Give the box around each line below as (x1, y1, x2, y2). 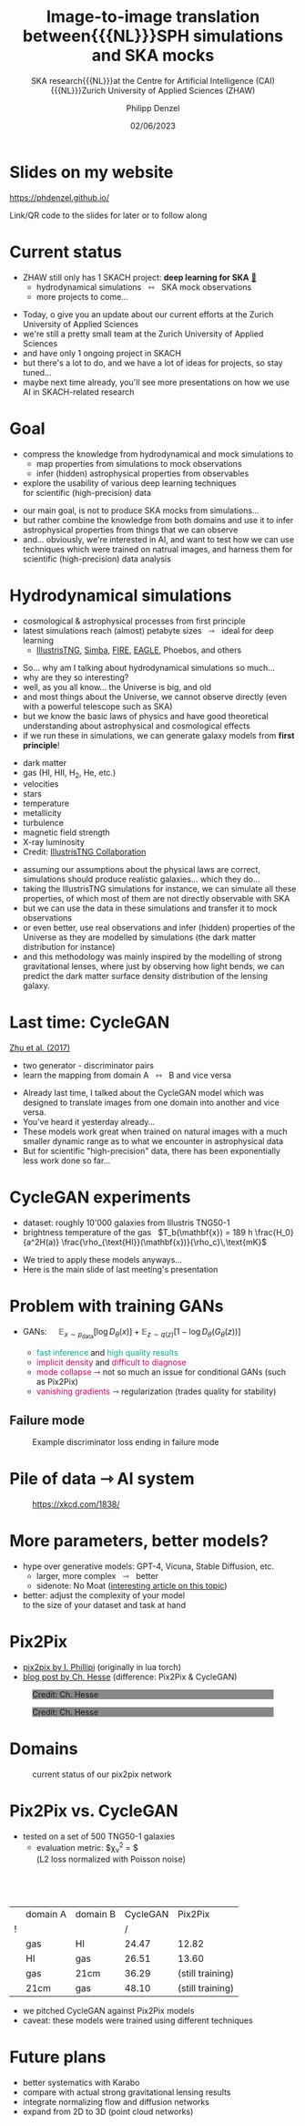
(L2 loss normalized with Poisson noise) (36, 1853, 187, 1865)
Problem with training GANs (9, 1296, 224, 1316)
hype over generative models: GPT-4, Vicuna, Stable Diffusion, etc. (22, 1561, 275, 1572)
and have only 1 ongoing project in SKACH (22, 347, 182, 358)
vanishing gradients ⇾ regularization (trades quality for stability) (36, 1386, 277, 1397)
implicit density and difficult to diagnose (36, 1357, 187, 1368)
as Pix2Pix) (36, 1377, 79, 1388)
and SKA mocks (91, 46, 215, 66)
